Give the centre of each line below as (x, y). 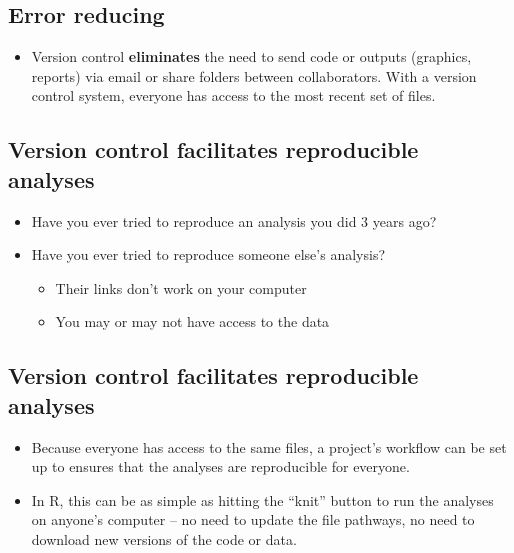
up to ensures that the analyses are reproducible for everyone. (220, 466)
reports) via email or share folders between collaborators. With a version (254, 75)
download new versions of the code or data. (164, 538)
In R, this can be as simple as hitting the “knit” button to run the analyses (262, 499)
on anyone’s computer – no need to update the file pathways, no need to (253, 519)
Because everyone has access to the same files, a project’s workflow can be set (269, 446)
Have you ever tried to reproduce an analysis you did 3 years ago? (234, 220)
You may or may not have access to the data (192, 321)
